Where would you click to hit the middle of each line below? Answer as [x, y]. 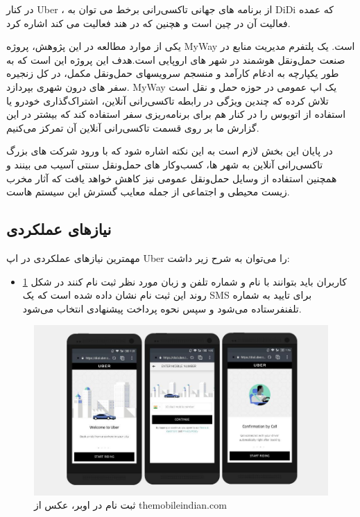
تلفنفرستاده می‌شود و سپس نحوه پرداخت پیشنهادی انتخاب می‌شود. [162, 308]
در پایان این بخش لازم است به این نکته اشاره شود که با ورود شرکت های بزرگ [170, 151]
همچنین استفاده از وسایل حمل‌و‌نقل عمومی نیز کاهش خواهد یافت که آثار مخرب [172, 178]
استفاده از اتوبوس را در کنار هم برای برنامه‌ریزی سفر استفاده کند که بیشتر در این [176, 114]
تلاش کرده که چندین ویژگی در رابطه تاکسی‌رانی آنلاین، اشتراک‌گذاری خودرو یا [168, 100]
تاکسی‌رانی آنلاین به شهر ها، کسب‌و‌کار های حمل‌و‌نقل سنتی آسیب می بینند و [165, 164]
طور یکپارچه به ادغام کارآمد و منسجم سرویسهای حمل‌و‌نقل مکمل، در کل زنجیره [173, 73]
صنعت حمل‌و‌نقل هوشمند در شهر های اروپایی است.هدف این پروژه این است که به [176, 59]
